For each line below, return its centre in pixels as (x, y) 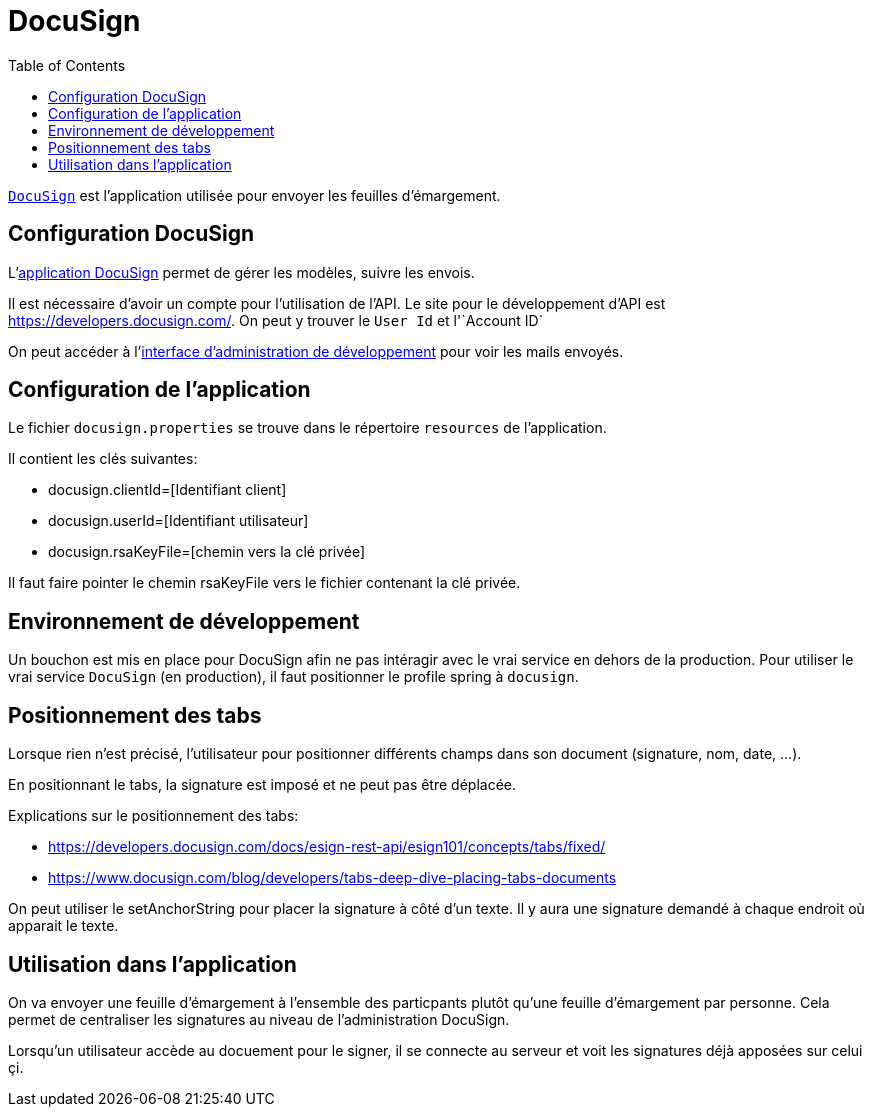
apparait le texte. (63, 926)
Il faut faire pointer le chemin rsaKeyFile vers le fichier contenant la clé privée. (264, 583)
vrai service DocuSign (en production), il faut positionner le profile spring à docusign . (293, 677)
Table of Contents (67, 65)
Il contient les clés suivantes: (103, 459)
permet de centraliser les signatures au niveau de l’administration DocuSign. (259, 1019)
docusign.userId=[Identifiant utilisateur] (178, 521)
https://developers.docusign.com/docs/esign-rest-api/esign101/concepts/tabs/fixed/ (327, 847)
